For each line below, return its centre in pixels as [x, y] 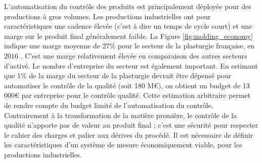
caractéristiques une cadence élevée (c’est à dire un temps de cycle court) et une [128, 26]
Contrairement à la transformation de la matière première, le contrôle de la [121, 115]
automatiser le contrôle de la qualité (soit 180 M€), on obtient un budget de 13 [127, 85]
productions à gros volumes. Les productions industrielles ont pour [107, 16]
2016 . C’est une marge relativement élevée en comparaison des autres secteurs [126, 55]
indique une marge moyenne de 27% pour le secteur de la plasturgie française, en [129, 46]
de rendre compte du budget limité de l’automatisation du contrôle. [109, 105]
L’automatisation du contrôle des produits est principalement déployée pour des [128, 6]
